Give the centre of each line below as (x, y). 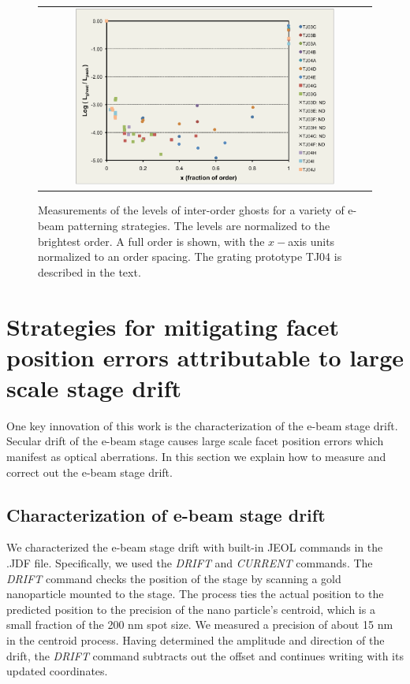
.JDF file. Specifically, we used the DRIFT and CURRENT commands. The (190, 563)
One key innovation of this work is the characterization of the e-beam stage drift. (202, 425)
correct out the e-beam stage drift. (89, 472)
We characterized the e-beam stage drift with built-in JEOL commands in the (195, 547)
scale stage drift (94, 387)
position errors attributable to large (205, 357)
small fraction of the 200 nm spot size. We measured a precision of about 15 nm (200, 625)
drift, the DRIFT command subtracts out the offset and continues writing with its (205, 655)
